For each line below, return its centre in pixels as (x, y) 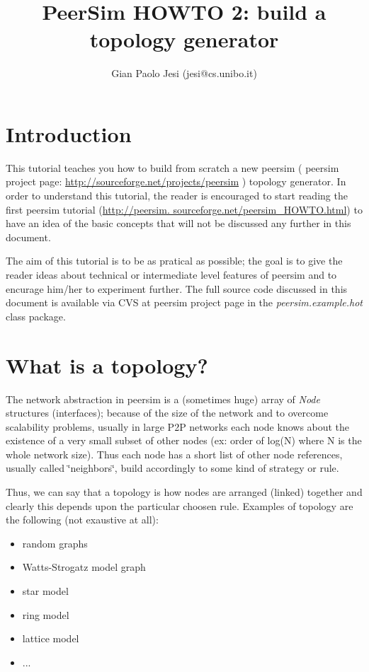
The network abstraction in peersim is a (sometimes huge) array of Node (163, 399)
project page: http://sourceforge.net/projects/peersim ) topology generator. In (176, 181)
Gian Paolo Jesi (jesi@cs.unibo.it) (184, 73)
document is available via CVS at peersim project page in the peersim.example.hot (184, 302)
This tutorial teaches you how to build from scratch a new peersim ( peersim (172, 167)
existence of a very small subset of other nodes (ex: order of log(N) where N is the (184, 440)
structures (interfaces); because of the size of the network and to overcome (167, 413)
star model (45, 591)
